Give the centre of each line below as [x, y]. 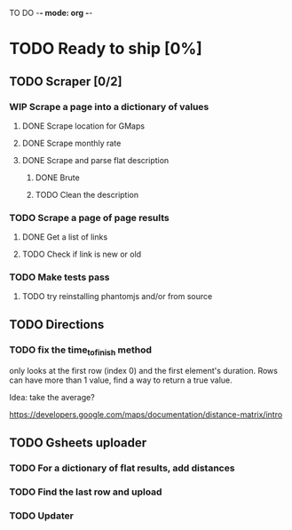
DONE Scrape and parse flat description [95, 160]
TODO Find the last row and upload [86, 492]
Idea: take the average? [52, 398]
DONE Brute [57, 178]
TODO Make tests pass [59, 277]
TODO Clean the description [87, 194]
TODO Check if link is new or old [82, 254]
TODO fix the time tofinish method [81, 351]
